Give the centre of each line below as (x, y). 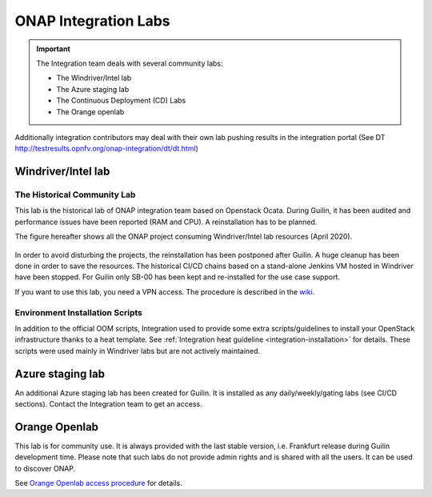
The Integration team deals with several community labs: (130, 63)
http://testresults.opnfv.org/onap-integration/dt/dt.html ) (107, 149)
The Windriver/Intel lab (94, 78)
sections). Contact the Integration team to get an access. (109, 404)
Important (54, 49)
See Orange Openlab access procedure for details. (99, 483)
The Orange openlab (90, 111)
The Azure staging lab (93, 89)
